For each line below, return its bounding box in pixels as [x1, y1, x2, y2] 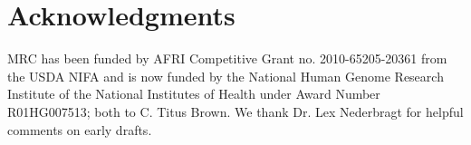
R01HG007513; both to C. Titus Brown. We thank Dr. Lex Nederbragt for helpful [7, 101, 464, 121]
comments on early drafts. [7, 120, 152, 139]
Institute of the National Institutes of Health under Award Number [7, 84, 380, 103]
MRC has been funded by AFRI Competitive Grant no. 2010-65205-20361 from [7, 49, 447, 68]
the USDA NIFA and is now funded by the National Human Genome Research [7, 66, 444, 85]
